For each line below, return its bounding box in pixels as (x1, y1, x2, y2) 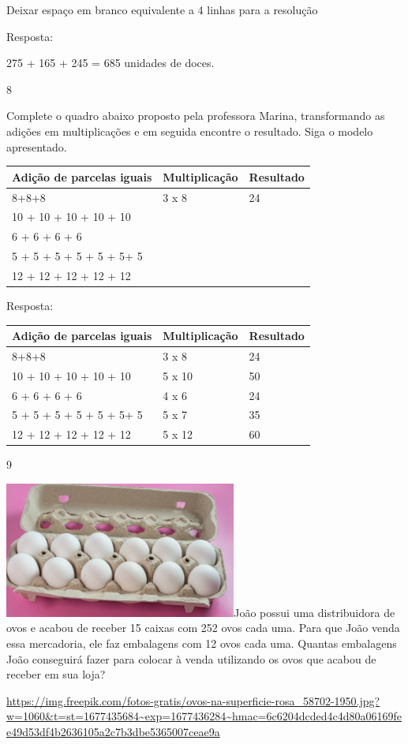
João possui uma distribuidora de (234, 604, 395, 620)
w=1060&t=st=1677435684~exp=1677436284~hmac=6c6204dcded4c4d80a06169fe (6, 708, 402, 724)
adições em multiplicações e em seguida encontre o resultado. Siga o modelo (6, 122, 373, 139)
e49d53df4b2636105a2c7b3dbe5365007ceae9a (6, 723, 220, 739)
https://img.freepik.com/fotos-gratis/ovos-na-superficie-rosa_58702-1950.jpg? (6, 692, 380, 708)
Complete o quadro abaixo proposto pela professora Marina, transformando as (6, 107, 385, 124)
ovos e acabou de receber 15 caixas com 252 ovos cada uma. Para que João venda (6, 619, 400, 636)
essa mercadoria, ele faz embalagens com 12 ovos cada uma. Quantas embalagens (6, 634, 397, 651)
